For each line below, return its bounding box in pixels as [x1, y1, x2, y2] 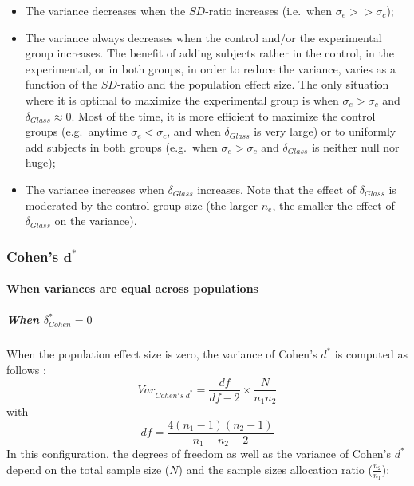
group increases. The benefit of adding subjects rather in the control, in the [25, 45, 394, 61]
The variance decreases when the [25, 2, 186, 18]
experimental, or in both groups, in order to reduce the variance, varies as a [25, 60, 396, 77]
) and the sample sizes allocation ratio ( [178, 460, 373, 477]
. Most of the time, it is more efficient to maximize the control [71, 107, 376, 124]
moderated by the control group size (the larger [25, 196, 258, 213]
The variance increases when [25, 180, 164, 197]
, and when [167, 123, 221, 140]
